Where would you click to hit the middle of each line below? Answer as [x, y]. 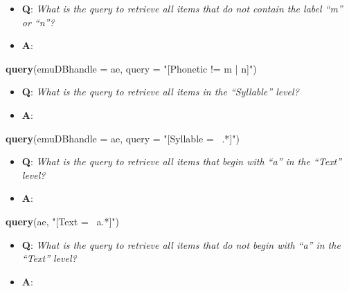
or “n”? [38, 22]
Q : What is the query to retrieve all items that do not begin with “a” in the [181, 244]
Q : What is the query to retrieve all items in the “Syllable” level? [160, 92]
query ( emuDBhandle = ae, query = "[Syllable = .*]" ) [123, 138]
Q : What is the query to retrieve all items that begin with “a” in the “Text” [182, 161]
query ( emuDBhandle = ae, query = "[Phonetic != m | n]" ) [131, 68]
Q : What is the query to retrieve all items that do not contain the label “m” [182, 8]
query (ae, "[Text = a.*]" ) [63, 221]
